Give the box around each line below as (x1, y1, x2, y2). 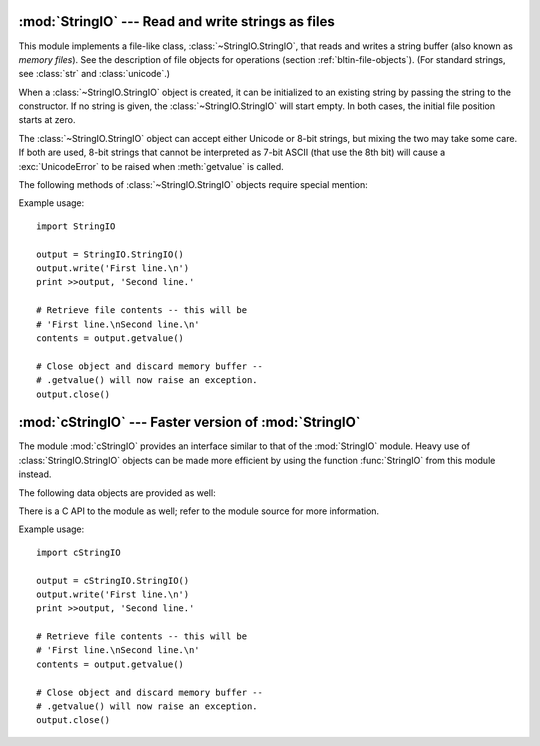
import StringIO (36, 220, 116, 232)
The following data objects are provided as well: (18, 486, 216, 499)
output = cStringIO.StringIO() (36, 575, 190, 586)
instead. (18, 468, 52, 480)
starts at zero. (18, 114, 76, 126)
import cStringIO (36, 546, 121, 558)
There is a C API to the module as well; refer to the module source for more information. (18, 505, 380, 517)
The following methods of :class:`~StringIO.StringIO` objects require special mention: (18, 179, 369, 191)
